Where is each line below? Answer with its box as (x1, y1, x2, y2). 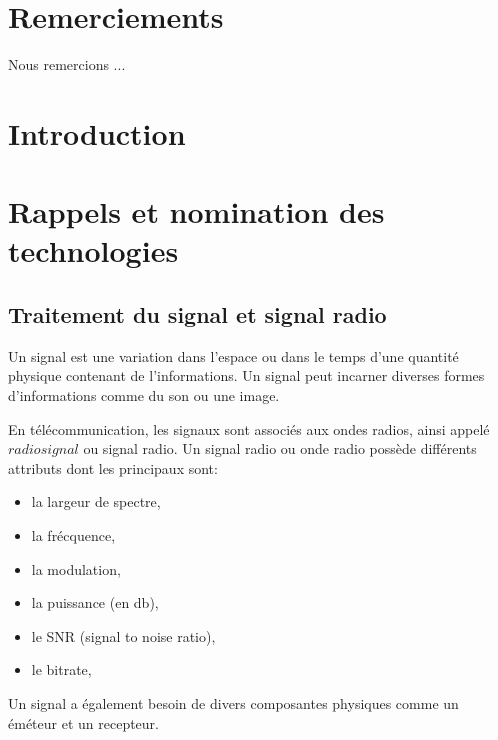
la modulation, (31, 558, 121, 579)
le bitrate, (31, 659, 92, 680)
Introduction (8, 112, 186, 153)
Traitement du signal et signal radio (8, 299, 387, 330)
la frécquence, (31, 525, 116, 546)
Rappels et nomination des (8, 191, 385, 232)
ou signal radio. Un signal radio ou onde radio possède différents (83, 438, 477, 459)
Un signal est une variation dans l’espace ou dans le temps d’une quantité (8, 345, 459, 366)
